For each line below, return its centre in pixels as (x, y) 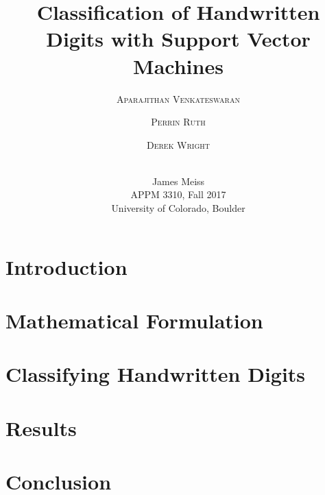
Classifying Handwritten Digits (156, 374)
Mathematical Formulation (134, 321)
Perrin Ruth (178, 122)
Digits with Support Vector (178, 39)
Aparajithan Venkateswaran (178, 98)
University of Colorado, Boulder (178, 208)
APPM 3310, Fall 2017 (178, 194)
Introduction (67, 266)
